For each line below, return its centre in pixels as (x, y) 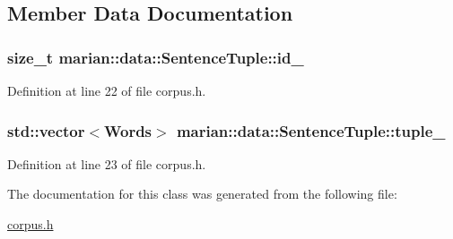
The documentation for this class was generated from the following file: (202, 194)
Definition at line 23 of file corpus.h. (107, 163)
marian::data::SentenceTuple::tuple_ (311, 130)
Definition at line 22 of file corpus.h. (107, 90)
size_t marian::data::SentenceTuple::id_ (156, 57)
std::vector (46, 130)
